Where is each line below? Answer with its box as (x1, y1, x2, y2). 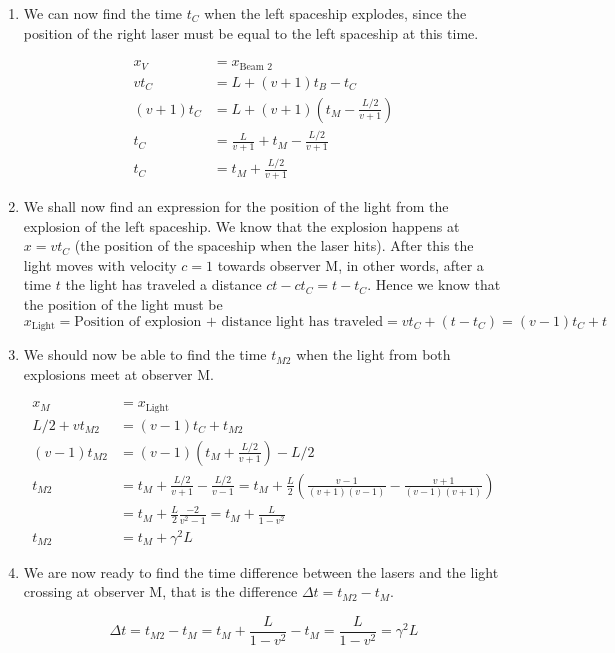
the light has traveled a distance (65, 274, 262, 295)
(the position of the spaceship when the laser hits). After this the (74, 235, 474, 256)
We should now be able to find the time (23, 344, 267, 365)
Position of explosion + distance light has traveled (74, 314, 384, 329)
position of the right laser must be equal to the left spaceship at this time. (23, 22, 479, 43)
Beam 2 (239, 61, 273, 72)
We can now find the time (23, 3, 183, 23)
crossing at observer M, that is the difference (23, 581, 298, 602)
